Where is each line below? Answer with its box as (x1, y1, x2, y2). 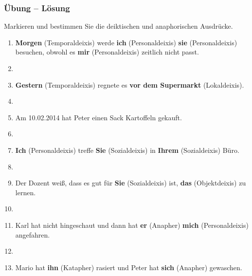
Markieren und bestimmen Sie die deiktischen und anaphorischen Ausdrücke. (4, 21, 233, 31)
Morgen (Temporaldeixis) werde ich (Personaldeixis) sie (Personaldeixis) (15, 37, 237, 47)
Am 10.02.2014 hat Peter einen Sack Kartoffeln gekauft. (15, 112, 182, 122)
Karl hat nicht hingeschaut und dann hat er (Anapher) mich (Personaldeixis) (15, 220, 249, 230)
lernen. (15, 187, 36, 197)
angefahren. (15, 229, 50, 239)
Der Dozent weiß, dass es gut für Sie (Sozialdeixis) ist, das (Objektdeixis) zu (15, 178, 246, 188)
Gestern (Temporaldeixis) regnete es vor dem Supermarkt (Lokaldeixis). (15, 79, 244, 90)
